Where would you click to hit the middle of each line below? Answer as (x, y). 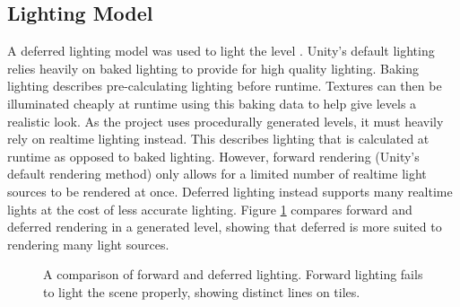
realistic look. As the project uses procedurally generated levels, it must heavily (226, 121)
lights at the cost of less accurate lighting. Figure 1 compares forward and (210, 209)
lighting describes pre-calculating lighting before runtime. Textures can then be (225, 86)
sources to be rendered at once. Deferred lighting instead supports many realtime (230, 191)
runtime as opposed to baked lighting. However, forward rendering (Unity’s (213, 156)
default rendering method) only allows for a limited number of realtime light (217, 174)
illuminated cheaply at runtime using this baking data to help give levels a (212, 103)
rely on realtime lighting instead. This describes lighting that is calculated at (218, 139)
